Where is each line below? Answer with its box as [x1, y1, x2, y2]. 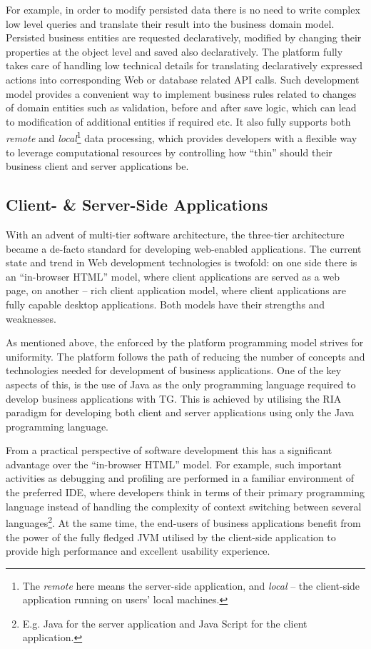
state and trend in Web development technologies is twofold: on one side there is [6, 255, 357, 270]
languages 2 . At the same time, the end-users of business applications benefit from [6, 513, 361, 530]
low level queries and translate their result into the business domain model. [6, 16, 335, 31]
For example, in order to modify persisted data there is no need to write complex [6, 2, 360, 16]
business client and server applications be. [6, 159, 189, 173]
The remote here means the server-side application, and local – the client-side [22, 578, 360, 593]
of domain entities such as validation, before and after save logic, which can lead [6, 100, 357, 115]
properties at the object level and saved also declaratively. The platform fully [6, 44, 343, 59]
